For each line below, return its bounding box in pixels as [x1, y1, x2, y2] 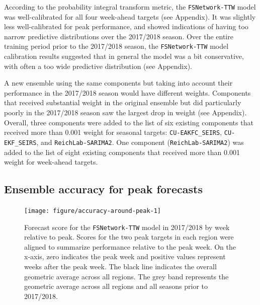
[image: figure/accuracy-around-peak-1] [24, 207, 161, 214]
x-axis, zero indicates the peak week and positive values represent [24, 251, 226, 262]
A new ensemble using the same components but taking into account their [4, 78, 233, 88]
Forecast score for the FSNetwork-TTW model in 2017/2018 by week [24, 221, 230, 232]
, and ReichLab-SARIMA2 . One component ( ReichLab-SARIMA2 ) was [36, 136, 244, 147]
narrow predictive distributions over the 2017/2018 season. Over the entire [4, 31, 233, 41]
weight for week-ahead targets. [4, 157, 98, 167]
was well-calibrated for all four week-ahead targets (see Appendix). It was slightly [4, 11, 256, 22]
